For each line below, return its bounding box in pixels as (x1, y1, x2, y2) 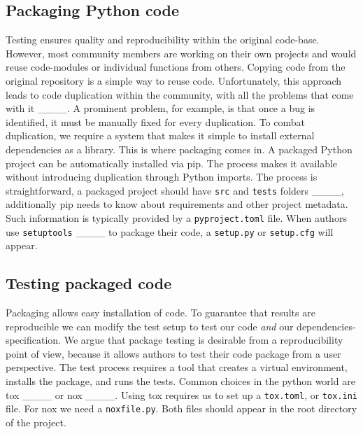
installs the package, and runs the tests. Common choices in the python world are (6, 374, 355, 388)
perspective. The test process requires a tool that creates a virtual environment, (6, 360, 348, 374)
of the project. (6, 414, 66, 429)
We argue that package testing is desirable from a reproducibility (64, 332, 343, 347)
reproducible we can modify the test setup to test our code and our (6, 318, 294, 333)
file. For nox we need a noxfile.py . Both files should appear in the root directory (6, 401, 357, 416)
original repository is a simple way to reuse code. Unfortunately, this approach (6, 73, 342, 87)
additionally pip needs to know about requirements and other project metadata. (6, 197, 348, 211)
